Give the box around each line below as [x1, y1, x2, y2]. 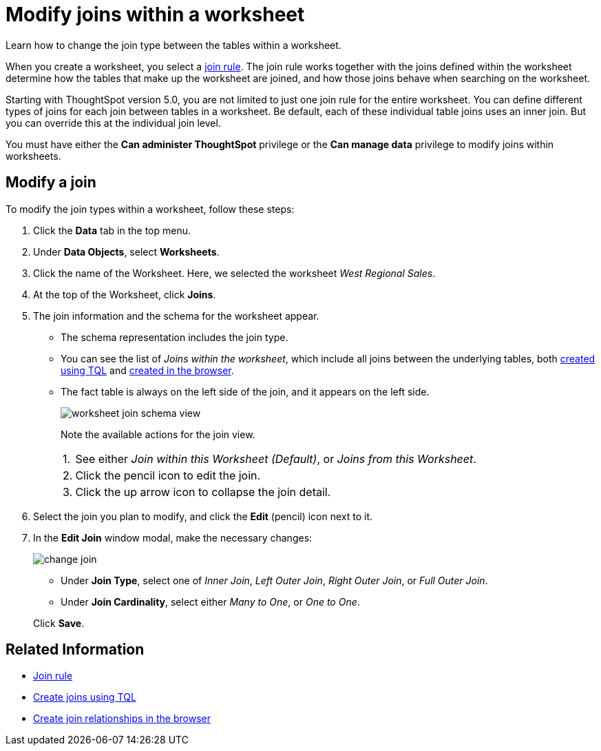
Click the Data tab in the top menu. [33, 224, 191, 236]
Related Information [6, 641, 145, 659]
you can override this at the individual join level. [6, 116, 221, 129]
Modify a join [6, 174, 96, 192]
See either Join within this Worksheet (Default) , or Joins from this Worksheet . [75, 451, 476, 466]
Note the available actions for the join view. [61, 428, 255, 440]
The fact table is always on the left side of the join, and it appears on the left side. [61, 385, 430, 398]
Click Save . [33, 617, 85, 629]
